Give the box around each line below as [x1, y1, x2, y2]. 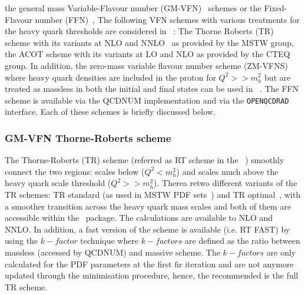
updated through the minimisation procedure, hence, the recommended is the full [5, 269, 299, 281]
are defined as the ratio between [185, 234, 300, 247]
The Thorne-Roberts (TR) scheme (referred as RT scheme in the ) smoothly [5, 154, 284, 166]
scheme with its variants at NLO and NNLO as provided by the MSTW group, [5, 36, 294, 48]
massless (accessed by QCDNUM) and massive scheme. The [5, 246, 220, 258]
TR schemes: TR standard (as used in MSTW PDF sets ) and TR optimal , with [5, 188, 301, 200]
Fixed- [264, 2, 287, 14]
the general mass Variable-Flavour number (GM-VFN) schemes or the [5, 2, 261, 14]
